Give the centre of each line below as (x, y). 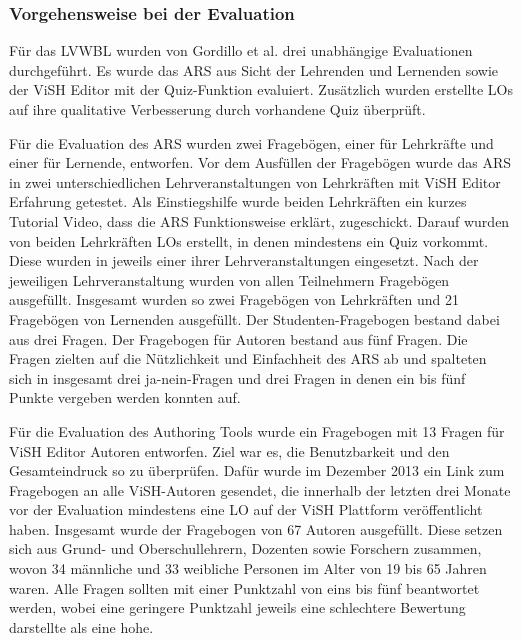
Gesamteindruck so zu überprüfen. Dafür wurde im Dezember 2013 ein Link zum (257, 470)
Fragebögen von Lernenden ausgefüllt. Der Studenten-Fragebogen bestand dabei (254, 318)
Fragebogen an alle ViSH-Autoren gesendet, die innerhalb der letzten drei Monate (260, 489)
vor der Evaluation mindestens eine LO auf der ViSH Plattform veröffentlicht (246, 509)
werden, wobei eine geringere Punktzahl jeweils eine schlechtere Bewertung (237, 607)
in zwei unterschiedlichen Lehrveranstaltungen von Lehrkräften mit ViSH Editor (255, 181)
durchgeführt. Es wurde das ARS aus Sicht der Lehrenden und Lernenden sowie (254, 69)
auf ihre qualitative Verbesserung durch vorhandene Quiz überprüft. (217, 109)
